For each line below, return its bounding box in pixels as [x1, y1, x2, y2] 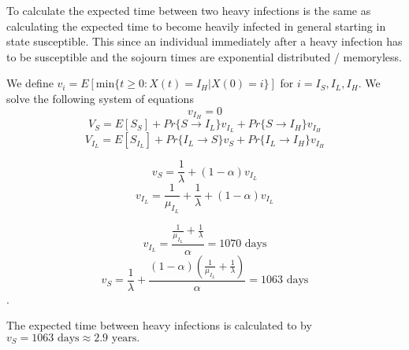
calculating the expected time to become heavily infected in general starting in [6, 17, 386, 34]
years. [111, 332, 140, 344]
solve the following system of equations [6, 90, 194, 106]
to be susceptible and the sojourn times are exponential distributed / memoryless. [6, 48, 402, 64]
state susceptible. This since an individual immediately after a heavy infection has [6, 33, 403, 50]
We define [6, 75, 54, 91]
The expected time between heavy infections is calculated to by [6, 317, 312, 333]
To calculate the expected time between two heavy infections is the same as [6, 2, 371, 18]
